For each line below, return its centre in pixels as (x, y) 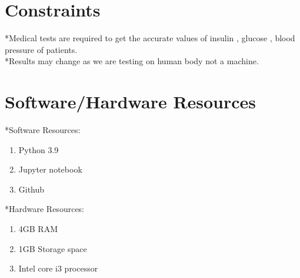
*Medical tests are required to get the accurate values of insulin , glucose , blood (150, 38)
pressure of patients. (41, 49)
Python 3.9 (39, 149)
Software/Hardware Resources (131, 102)
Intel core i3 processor (58, 268)
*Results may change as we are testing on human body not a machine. (132, 61)
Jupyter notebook (50, 169)
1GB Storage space (53, 248)
